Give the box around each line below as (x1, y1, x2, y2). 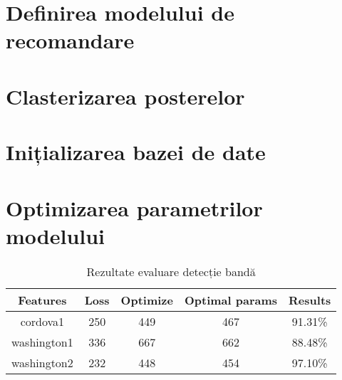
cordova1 (20, 312, 65, 329)
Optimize (120, 291, 173, 308)
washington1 (11, 333, 73, 350)
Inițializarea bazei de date (6, 137, 266, 167)
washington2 (11, 354, 73, 371)
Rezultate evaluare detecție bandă (86, 263, 256, 280)
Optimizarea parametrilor (6, 193, 263, 222)
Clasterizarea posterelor (6, 81, 245, 110)
